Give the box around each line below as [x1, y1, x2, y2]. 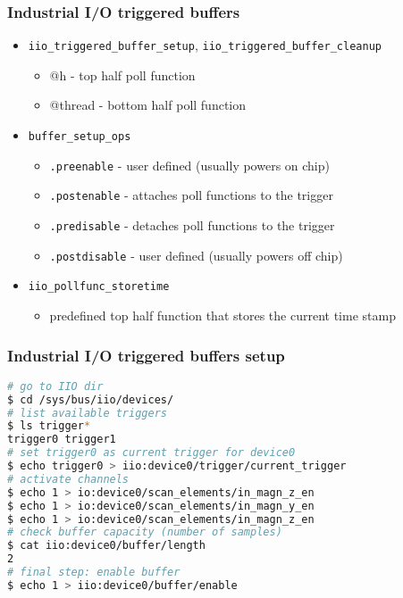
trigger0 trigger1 [7, 433, 116, 446]
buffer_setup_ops [28, 130, 131, 144]
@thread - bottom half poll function [49, 96, 247, 114]
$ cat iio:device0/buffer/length [7, 539, 206, 552]
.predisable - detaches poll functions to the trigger [49, 216, 335, 235]
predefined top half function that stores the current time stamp [49, 306, 396, 324]
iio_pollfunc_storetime [28, 280, 170, 294]
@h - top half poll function [49, 65, 196, 84]
